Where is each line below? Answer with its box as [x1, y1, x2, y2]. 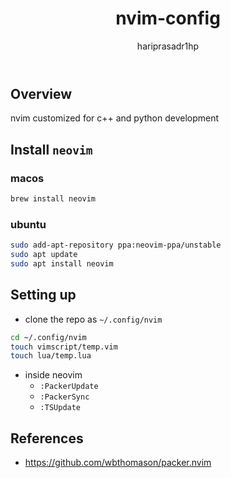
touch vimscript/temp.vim [10, 342, 118, 352]
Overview [10, 85, 73, 102]
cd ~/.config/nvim [10, 332, 87, 342]
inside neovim [24, 369, 83, 381]
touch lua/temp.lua [10, 351, 92, 361]
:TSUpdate [39, 403, 82, 413]
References [10, 430, 84, 447]
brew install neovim [10, 194, 97, 204]
